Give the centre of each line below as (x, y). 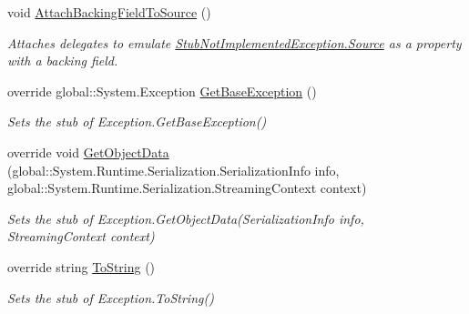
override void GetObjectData (88, 152)
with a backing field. (63, 61)
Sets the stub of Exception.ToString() (111, 297)
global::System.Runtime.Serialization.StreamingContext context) (187, 188)
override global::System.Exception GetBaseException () (162, 91)
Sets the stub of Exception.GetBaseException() (137, 122)
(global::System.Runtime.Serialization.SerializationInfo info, (173, 170)
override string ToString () (82, 266)
